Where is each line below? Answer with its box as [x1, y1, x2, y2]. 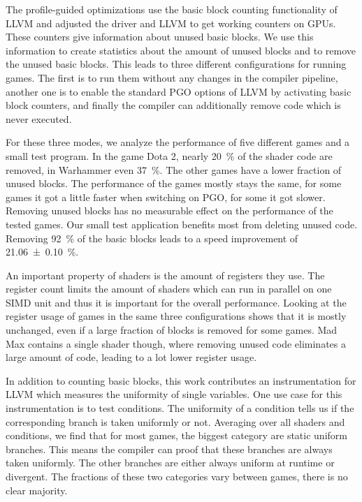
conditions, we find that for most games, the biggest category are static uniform [6, 428, 347, 443]
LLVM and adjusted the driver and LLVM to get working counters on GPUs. [6, 15, 336, 30]
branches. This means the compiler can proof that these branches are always [6, 441, 333, 456]
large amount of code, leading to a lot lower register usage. [6, 350, 257, 364]
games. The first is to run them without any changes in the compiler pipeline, [6, 70, 338, 84]
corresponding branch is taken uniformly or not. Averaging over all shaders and [6, 414, 345, 429]
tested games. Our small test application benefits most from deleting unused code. [6, 216, 358, 231]
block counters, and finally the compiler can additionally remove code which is [6, 98, 341, 112]
